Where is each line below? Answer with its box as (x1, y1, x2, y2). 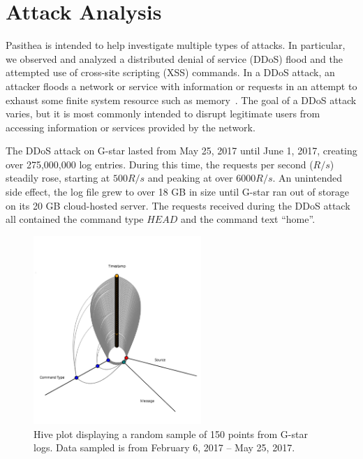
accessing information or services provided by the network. (6, 119, 255, 134)
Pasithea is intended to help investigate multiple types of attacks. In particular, (6, 38, 346, 52)
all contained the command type (6, 212, 144, 226)
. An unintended (272, 170, 343, 185)
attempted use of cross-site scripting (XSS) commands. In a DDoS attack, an (6, 65, 335, 80)
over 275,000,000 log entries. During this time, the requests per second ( (6, 156, 313, 171)
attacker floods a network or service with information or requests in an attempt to (6, 78, 357, 93)
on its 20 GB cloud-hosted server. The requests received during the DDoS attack (6, 198, 350, 212)
